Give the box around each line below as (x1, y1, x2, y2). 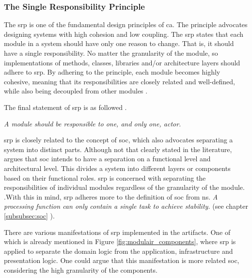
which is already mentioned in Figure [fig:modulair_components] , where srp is (4, 236, 236, 247)
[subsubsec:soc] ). (4, 210, 55, 220)
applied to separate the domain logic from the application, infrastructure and (4, 246, 233, 256)
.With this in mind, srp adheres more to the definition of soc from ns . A (4, 191, 218, 201)
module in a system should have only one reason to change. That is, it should (4, 38, 234, 48)
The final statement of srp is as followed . (4, 102, 127, 112)
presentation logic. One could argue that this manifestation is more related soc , (4, 255, 239, 265)
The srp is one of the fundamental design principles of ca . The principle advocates (4, 19, 248, 30)
